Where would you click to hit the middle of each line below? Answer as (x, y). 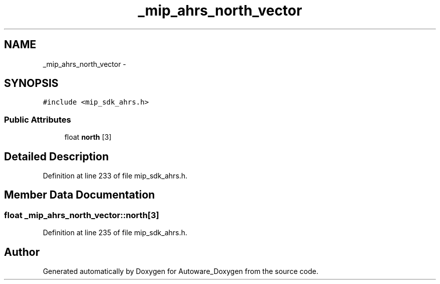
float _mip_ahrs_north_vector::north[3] (82, 215)
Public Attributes (38, 119)
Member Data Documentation (80, 195)
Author (22, 252)
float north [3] (88, 137)
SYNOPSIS (31, 83)
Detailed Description (57, 156)
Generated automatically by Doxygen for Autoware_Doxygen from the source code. (181, 271)
